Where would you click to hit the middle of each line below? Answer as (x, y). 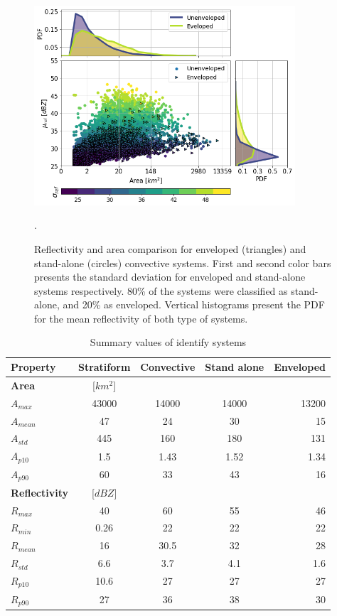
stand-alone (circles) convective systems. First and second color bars (183, 263)
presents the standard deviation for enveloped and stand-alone (170, 277)
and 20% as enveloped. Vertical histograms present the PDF (194, 304)
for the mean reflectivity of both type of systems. (141, 318)
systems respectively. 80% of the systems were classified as (161, 290)
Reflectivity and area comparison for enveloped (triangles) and (170, 248)
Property (33, 367)
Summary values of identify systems (168, 342)
